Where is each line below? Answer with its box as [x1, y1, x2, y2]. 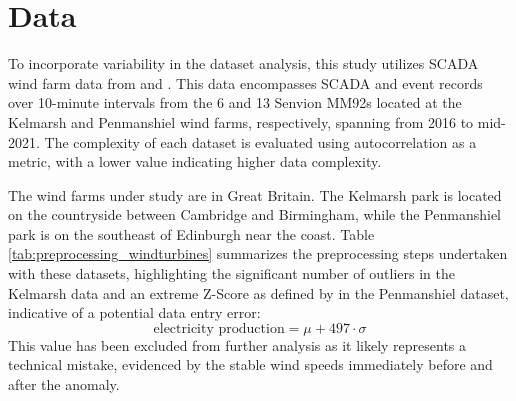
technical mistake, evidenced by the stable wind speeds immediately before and [8, 354, 493, 375]
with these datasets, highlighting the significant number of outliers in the [8, 263, 455, 284]
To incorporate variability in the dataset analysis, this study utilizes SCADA [8, 53, 479, 74]
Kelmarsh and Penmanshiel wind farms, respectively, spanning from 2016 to [8, 111, 474, 132]
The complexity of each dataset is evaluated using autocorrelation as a [44, 131, 477, 152]
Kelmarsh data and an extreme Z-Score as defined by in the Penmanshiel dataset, [8, 282, 509, 303]
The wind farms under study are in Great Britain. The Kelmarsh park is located [8, 184, 502, 205]
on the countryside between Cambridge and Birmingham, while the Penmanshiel [8, 204, 501, 225]
